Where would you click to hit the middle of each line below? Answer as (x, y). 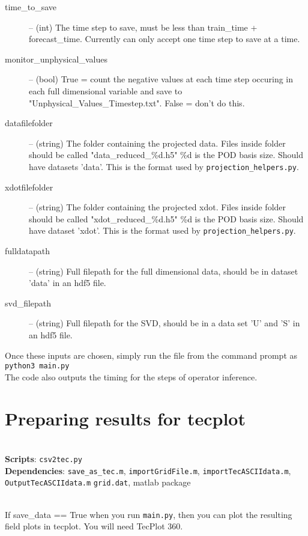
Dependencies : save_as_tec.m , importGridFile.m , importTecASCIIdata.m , (148, 470)
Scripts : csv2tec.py (44, 459)
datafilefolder (29, 123)
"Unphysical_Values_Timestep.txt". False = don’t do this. (137, 102)
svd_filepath (28, 303)
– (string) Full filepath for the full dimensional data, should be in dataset (164, 271)
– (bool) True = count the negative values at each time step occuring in (161, 79)
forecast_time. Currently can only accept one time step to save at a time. (165, 39)
